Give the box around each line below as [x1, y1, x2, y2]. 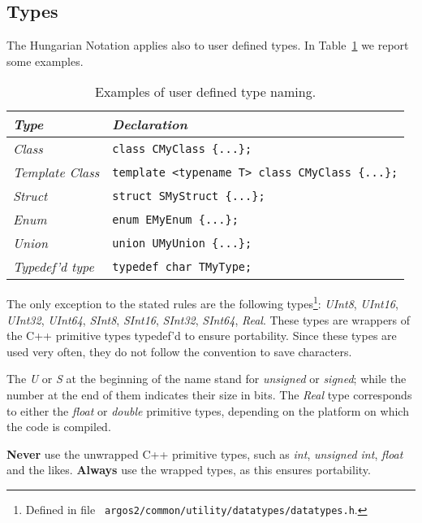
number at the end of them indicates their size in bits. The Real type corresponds [6, 386, 412, 403]
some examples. [6, 52, 84, 69]
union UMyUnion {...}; [112, 236, 252, 250]
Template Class [13, 163, 100, 182]
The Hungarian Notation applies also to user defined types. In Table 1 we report [6, 37, 409, 54]
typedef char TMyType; [112, 259, 252, 273]
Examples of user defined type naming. [95, 82, 316, 102]
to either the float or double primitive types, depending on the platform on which [6, 402, 409, 419]
